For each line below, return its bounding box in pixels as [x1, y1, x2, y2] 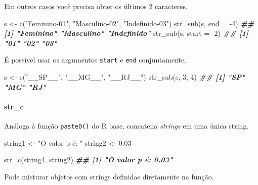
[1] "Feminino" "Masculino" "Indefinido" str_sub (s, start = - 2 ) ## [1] [4, 28, 249, 38]
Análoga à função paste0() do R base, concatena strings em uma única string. [4, 120, 249, 131]
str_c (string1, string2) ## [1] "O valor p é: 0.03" [4, 154, 173, 165]
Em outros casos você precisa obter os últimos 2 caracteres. [4, 1, 188, 11]
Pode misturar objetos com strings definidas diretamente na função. [4, 171, 214, 181]
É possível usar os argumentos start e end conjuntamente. [4, 54, 187, 65]
